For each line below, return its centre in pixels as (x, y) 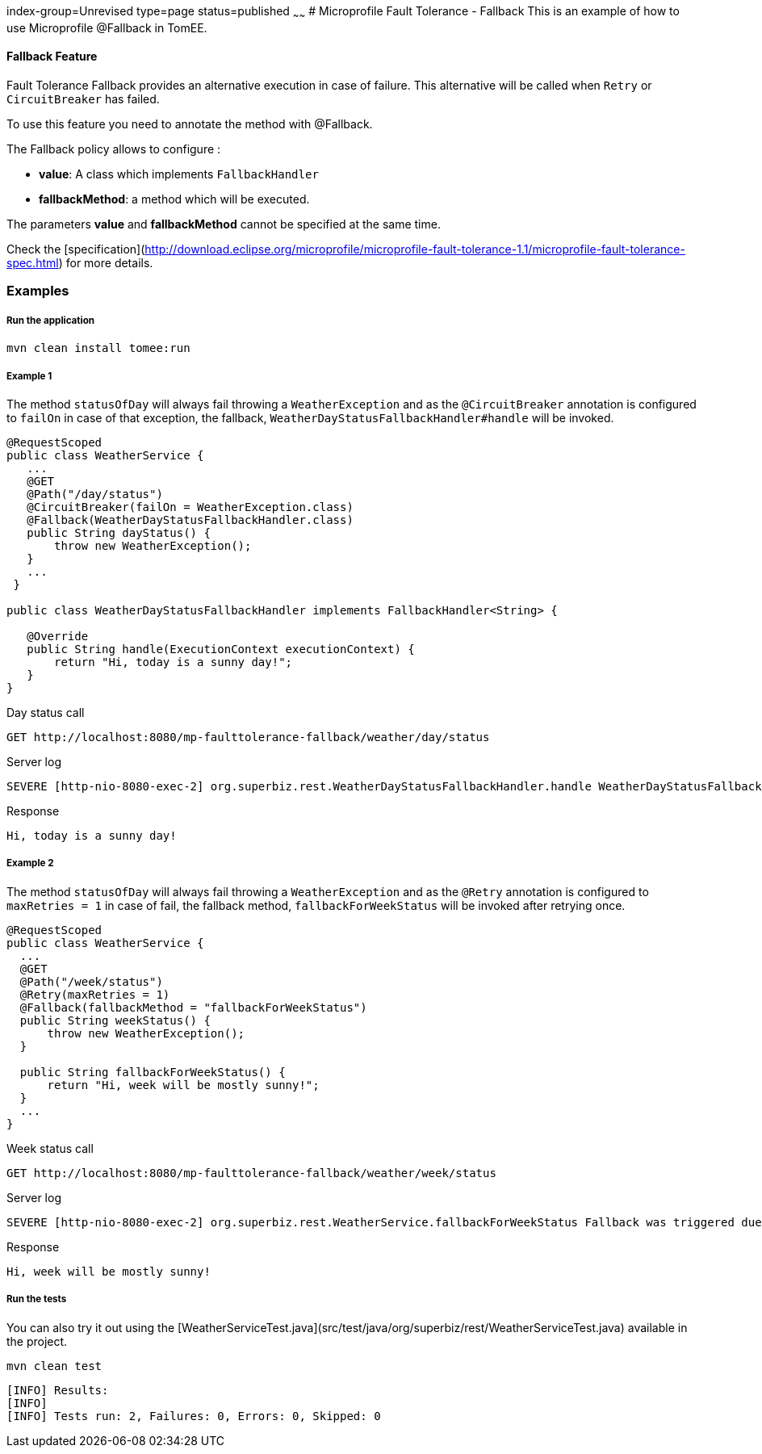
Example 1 (29, 376)
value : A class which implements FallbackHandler (179, 174)
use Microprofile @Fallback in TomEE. (107, 27)
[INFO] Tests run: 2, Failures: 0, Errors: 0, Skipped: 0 (194, 1416)
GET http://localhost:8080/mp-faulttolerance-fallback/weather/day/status (248, 737)
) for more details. (106, 263)
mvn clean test (54, 1366)
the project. (37, 1341)
